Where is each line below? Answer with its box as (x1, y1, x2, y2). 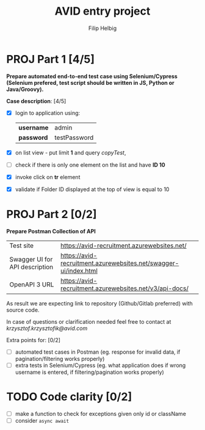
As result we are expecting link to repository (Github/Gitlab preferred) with (6, 299, 193, 307)
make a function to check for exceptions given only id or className (15, 410, 186, 417)
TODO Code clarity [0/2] (6, 390, 132, 404)
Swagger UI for (9, 255, 53, 263)
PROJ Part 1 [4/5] (6, 52, 95, 66)
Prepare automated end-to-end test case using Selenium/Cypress (6, 72, 178, 80)
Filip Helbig (88, 24, 117, 32)
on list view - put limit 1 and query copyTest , (15, 148, 126, 156)
